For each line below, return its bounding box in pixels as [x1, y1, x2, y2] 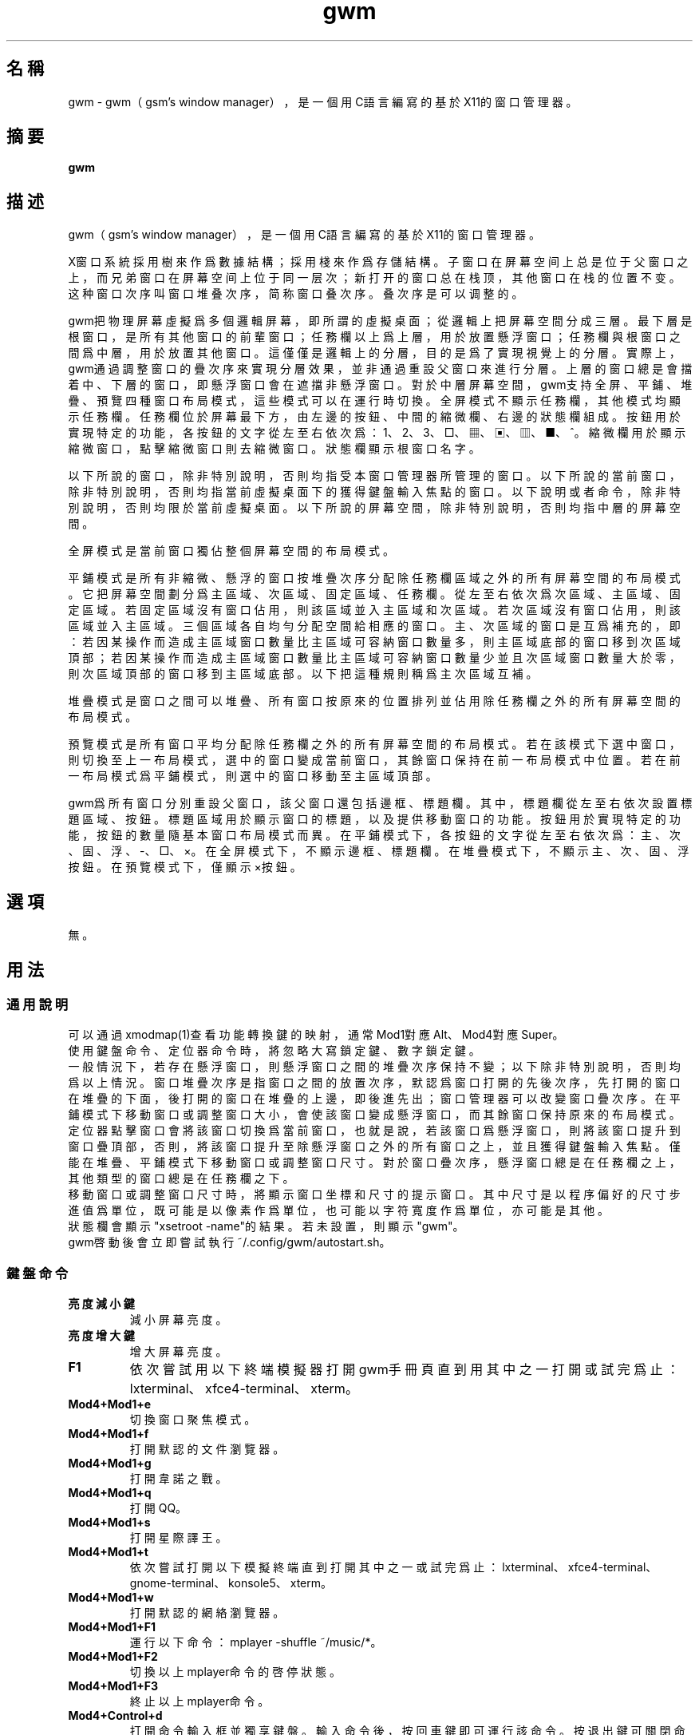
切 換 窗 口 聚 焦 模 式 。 [129, 1412, 256, 1427]
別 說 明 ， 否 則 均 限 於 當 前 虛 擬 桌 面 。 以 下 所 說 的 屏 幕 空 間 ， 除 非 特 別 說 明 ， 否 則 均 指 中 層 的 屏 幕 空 [68, 501, 681, 515]
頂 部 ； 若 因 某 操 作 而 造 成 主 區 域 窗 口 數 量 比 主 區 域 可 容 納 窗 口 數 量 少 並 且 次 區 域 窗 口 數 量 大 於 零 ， [68, 651, 681, 665]
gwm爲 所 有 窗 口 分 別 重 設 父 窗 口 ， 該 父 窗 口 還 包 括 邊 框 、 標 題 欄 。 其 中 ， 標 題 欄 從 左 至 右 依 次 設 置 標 [68, 796, 693, 810]
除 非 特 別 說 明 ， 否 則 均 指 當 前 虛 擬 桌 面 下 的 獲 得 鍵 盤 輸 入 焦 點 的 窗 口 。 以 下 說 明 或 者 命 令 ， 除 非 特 [68, 485, 681, 499]
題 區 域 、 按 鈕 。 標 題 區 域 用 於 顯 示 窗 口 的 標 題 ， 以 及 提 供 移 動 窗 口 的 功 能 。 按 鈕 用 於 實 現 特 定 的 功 [68, 812, 681, 826]
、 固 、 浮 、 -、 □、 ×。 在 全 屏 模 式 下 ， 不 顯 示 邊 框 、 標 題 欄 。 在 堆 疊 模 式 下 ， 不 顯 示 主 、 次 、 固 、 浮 [68, 844, 689, 858]
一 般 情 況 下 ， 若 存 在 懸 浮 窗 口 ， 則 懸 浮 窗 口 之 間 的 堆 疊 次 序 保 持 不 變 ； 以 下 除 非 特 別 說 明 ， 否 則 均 [68, 1060, 681, 1074]
